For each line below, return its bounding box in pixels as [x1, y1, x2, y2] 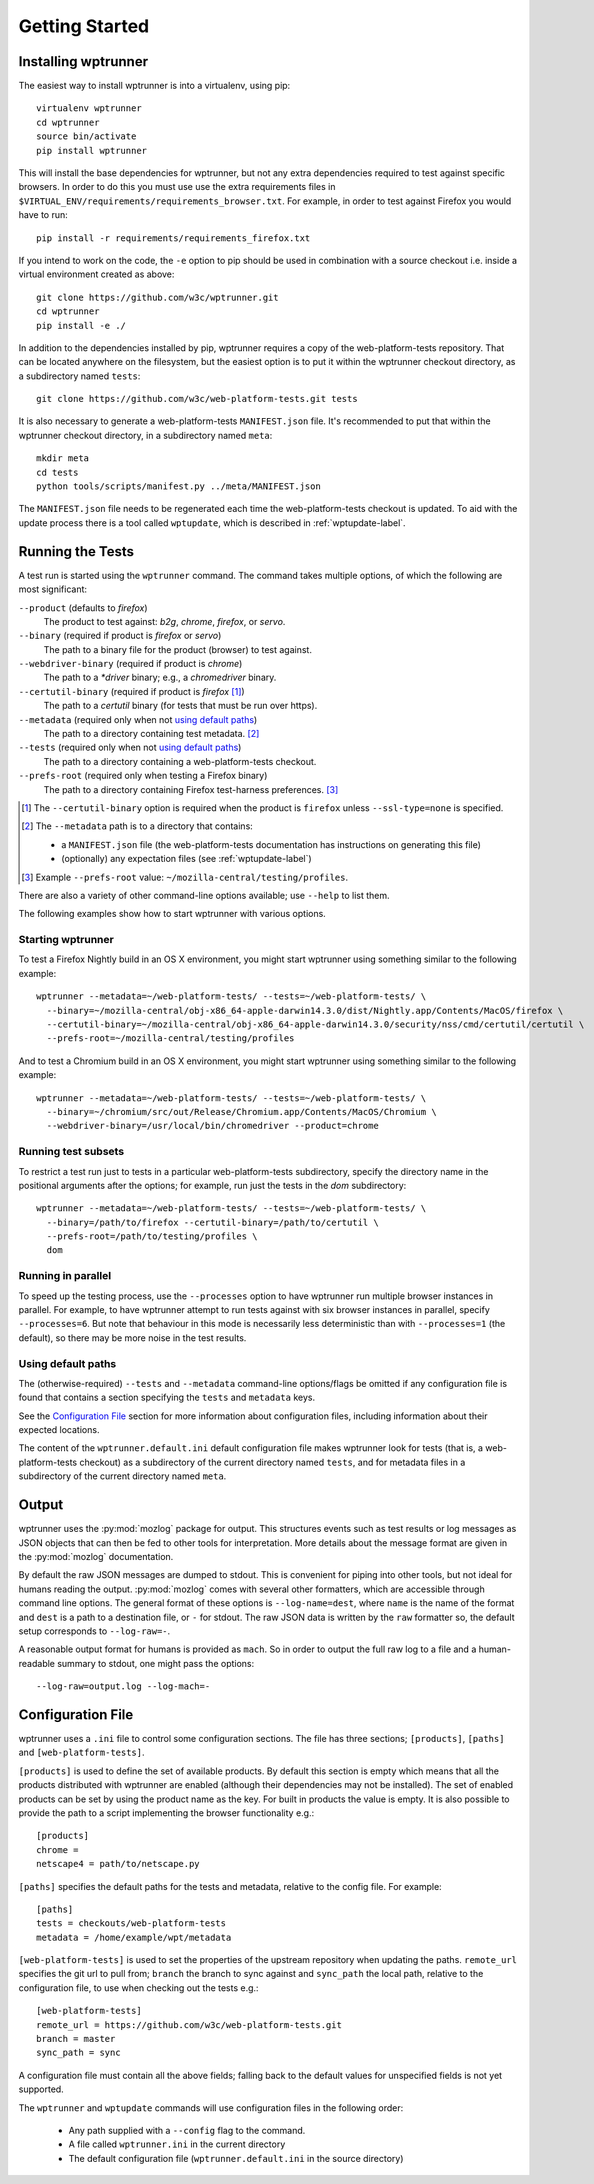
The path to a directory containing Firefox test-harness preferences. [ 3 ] [43, 783, 339, 795]
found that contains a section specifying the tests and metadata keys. [18, 1391, 315, 1404]
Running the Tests [18, 543, 135, 560]
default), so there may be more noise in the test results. [18, 1331, 247, 1344]
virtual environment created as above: [18, 268, 175, 280]
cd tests [36, 466, 79, 478]
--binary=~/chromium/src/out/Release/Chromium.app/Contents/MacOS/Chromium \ [46, 1106, 437, 1117]
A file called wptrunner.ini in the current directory [68, 2138, 286, 2150]
